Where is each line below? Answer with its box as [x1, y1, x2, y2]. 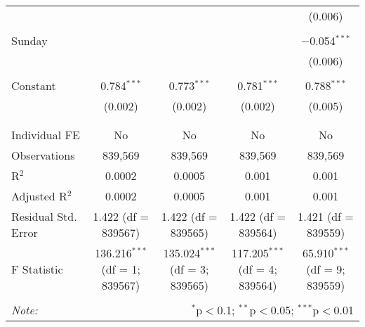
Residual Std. [11, 208, 77, 224]
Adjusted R [11, 188, 67, 204]
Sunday [11, 32, 48, 49]
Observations [11, 147, 75, 163]
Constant [11, 77, 56, 94]
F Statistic [11, 261, 63, 277]
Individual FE [11, 127, 80, 143]
